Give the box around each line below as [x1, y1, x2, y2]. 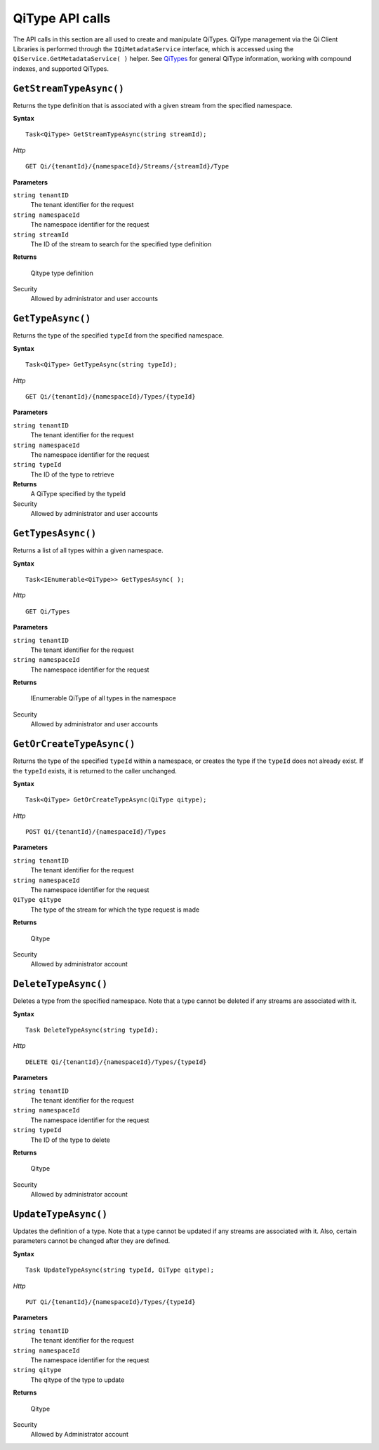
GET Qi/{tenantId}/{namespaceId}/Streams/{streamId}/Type [25, 162, 230, 171]
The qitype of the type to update [30, 1376, 125, 1384]
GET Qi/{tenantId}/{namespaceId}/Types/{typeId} [25, 392, 196, 400]
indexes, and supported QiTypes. [13, 64, 109, 73]
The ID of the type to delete [30, 1136, 110, 1144]
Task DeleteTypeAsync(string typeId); [25, 1026, 159, 1035]
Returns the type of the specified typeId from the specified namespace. [13, 331, 225, 340]
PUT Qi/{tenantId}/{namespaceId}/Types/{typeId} [25, 1298, 196, 1306]
